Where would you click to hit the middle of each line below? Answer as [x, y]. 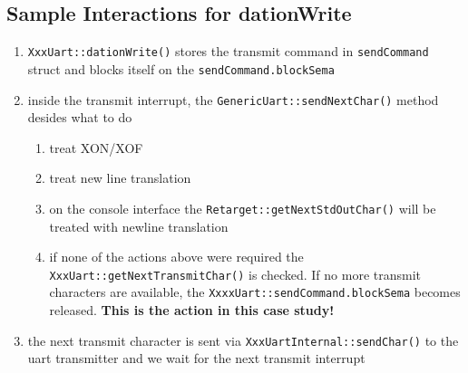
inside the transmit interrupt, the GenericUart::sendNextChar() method [233, 99]
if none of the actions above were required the [176, 257]
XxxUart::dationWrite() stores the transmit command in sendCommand [228, 51]
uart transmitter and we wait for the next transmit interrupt [196, 358]
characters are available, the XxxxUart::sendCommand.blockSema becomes [255, 292]
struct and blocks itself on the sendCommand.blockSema [181, 68]
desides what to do [80, 117]
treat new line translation [120, 178]
